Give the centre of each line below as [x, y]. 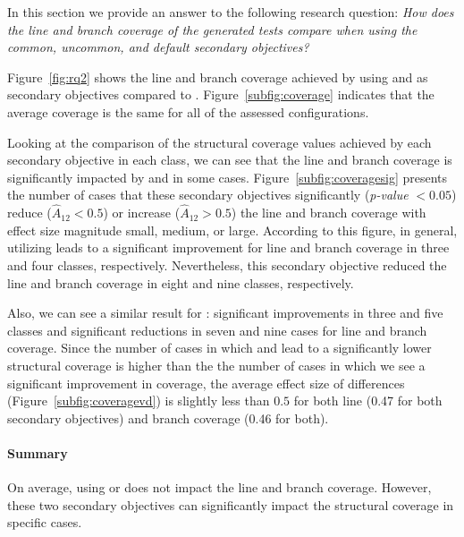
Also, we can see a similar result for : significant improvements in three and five [225, 313]
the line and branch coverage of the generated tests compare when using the [212, 29]
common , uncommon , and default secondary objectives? [158, 47]
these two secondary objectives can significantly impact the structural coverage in [231, 504]
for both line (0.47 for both [368, 401]
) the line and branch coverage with [329, 213]
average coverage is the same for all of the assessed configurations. [188, 111]
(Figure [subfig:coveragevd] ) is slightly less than [139, 401]
